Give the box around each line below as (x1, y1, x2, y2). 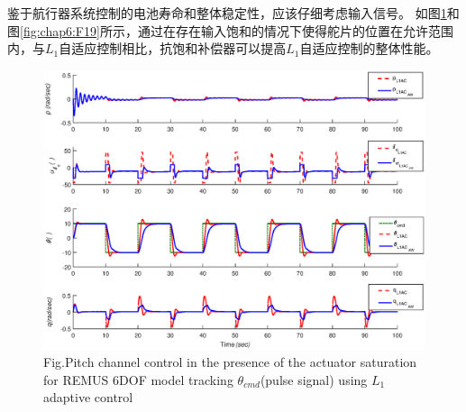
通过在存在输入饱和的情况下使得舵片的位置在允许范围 (137, 21, 453, 40)
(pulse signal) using (260, 370, 368, 389)
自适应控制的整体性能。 (299, 39, 439, 58)
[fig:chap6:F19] (20, 21, 100, 40)
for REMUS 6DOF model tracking (43, 370, 233, 389)
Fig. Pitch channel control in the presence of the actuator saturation (43, 352, 417, 371)
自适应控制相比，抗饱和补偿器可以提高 (59, 39, 287, 58)
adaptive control (43, 388, 133, 407)
